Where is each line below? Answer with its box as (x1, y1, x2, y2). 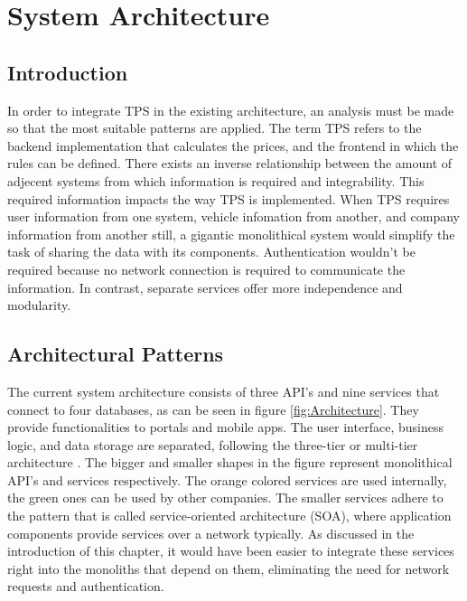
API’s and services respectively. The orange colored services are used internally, (7, 470, 447, 489)
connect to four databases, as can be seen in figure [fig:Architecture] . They (7, 399, 419, 418)
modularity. (7, 296, 71, 315)
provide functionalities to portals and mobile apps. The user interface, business (7, 418, 444, 437)
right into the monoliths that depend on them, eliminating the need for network (7, 559, 450, 578)
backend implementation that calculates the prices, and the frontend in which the (7, 136, 459, 155)
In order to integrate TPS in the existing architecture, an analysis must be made (7, 100, 454, 119)
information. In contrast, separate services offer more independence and (7, 277, 403, 296)
